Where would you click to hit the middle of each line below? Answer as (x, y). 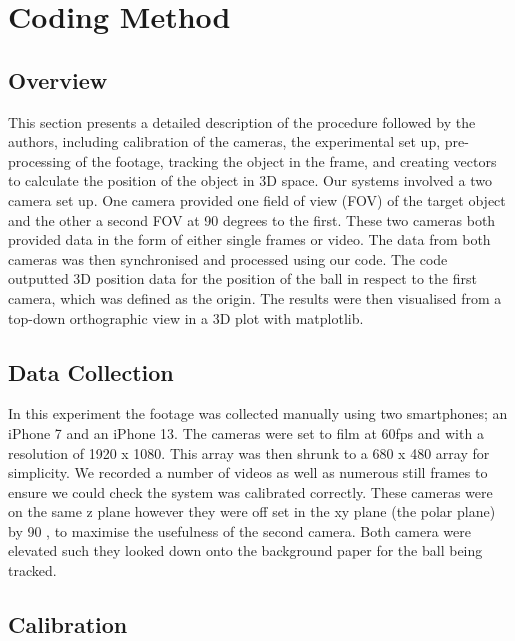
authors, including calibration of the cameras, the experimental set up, (224, 141)
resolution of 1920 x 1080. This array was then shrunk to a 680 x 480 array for (249, 452)
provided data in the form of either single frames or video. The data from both (249, 239)
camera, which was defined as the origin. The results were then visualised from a (255, 297)
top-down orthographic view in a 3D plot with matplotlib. (186, 317)
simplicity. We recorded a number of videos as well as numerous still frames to (248, 472)
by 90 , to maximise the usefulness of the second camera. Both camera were (239, 530)
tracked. (32, 570)
